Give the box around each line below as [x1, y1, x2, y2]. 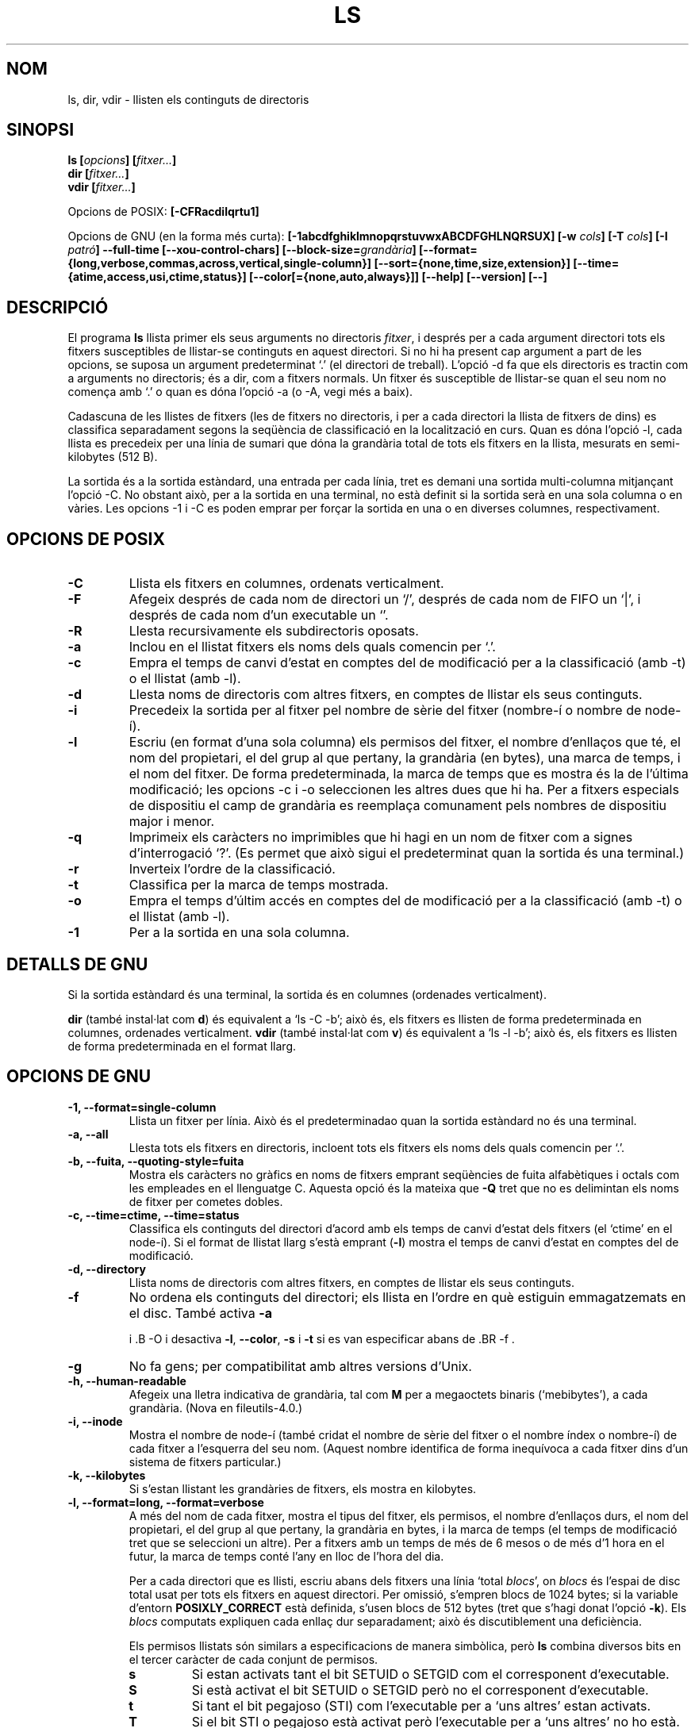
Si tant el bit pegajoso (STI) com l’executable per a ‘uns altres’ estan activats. [191, 1697, 651, 1714]
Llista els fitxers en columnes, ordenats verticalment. [129, 575, 444, 592]
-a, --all [67, 1127, 109, 1141]
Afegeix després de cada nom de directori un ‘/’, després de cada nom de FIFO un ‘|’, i [129, 591, 641, 608]
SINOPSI [6, 120, 75, 140]
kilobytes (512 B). [67, 450, 158, 464]
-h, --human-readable [67, 1373, 186, 1388]
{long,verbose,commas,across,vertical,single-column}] [67, 256, 372, 271]
